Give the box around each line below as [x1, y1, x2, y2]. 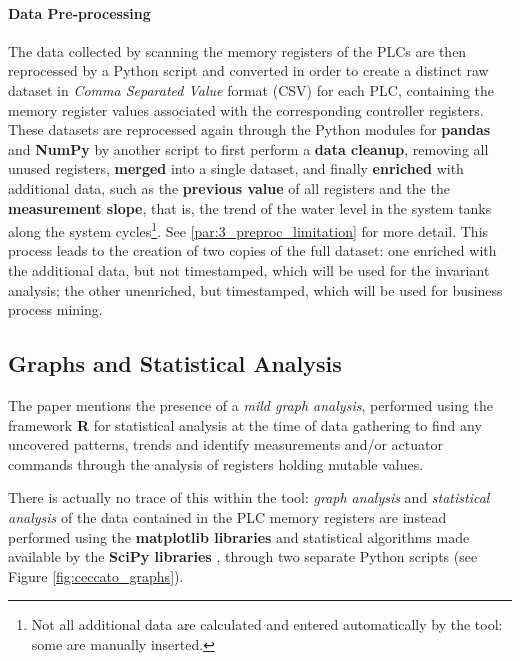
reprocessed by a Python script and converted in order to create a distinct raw [8, 60, 489, 81]
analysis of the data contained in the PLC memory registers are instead [8, 506, 447, 527]
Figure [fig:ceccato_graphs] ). [8, 565, 184, 586]
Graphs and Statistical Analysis [8, 348, 342, 379]
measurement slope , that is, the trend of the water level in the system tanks [8, 197, 492, 218]
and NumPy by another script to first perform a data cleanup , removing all [8, 138, 489, 159]
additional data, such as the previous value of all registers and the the [8, 177, 450, 198]
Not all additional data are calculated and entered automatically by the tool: [31, 614, 503, 635]
